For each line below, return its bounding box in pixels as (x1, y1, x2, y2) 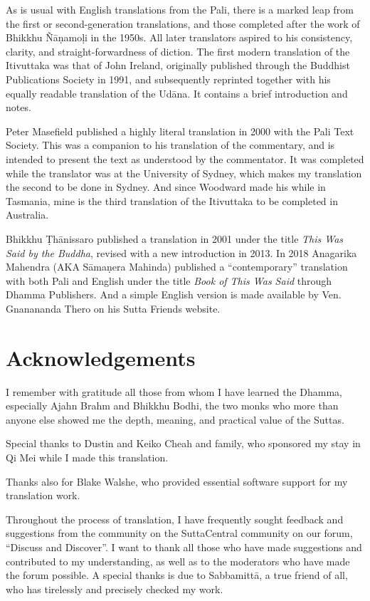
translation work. (6, 488, 80, 503)
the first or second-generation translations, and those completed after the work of (6, 16, 360, 31)
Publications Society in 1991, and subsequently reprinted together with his (6, 71, 331, 86)
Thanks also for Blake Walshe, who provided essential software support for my (6, 474, 348, 488)
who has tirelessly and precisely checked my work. (6, 581, 223, 596)
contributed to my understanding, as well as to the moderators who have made (6, 553, 350, 568)
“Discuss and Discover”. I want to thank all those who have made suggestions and (6, 539, 362, 554)
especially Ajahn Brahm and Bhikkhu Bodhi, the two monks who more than (6, 398, 339, 413)
